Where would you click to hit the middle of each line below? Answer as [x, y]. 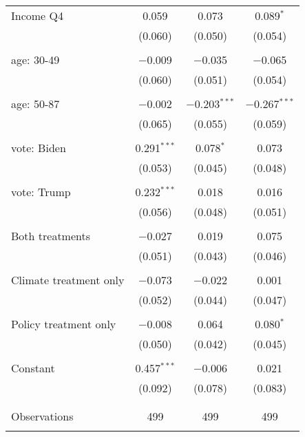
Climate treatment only [68, 280]
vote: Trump [41, 192]
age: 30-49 [35, 60]
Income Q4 [37, 15]
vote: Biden [39, 148]
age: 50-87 [35, 104]
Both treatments [51, 236]
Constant [33, 368]
